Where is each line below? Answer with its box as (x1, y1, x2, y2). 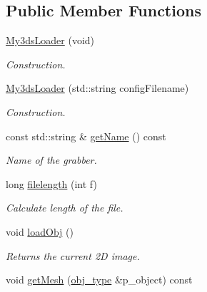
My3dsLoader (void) (6, 33, 95, 48)
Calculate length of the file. (6, 200, 123, 215)
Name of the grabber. (6, 152, 97, 167)
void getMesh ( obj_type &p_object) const (6, 272, 193, 287)
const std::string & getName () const (6, 128, 166, 143)
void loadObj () (6, 224, 74, 239)
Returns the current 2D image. (6, 248, 140, 263)
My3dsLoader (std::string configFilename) (6, 80, 189, 95)
